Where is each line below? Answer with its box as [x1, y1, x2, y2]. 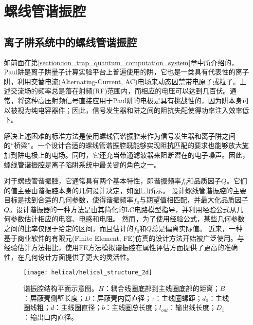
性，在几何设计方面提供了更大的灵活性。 [4, 252, 133, 262]
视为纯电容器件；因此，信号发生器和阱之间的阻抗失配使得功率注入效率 [17, 105, 242, 115]
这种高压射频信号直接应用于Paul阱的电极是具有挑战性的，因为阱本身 [24, 95, 242, 105]
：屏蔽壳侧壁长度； [23, 292, 85, 303]
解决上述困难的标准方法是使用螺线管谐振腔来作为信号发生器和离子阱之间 [4, 130, 235, 141]
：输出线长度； [168, 302, 217, 312]
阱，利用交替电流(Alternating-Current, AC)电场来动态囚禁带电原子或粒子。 [4, 76, 240, 86]
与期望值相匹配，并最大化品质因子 [139, 195, 249, 205]
